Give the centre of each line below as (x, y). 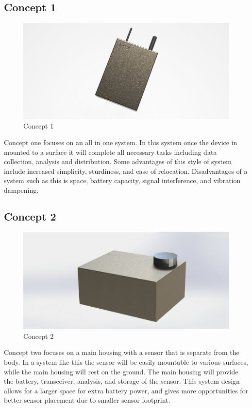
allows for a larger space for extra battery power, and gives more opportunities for (126, 390)
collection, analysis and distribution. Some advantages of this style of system (118, 161)
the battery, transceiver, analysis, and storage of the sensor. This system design (122, 381)
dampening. (21, 190)
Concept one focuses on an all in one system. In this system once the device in (121, 142)
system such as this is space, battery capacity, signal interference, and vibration (122, 180)
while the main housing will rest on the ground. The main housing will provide (121, 371)
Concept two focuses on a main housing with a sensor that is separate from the (122, 352)
